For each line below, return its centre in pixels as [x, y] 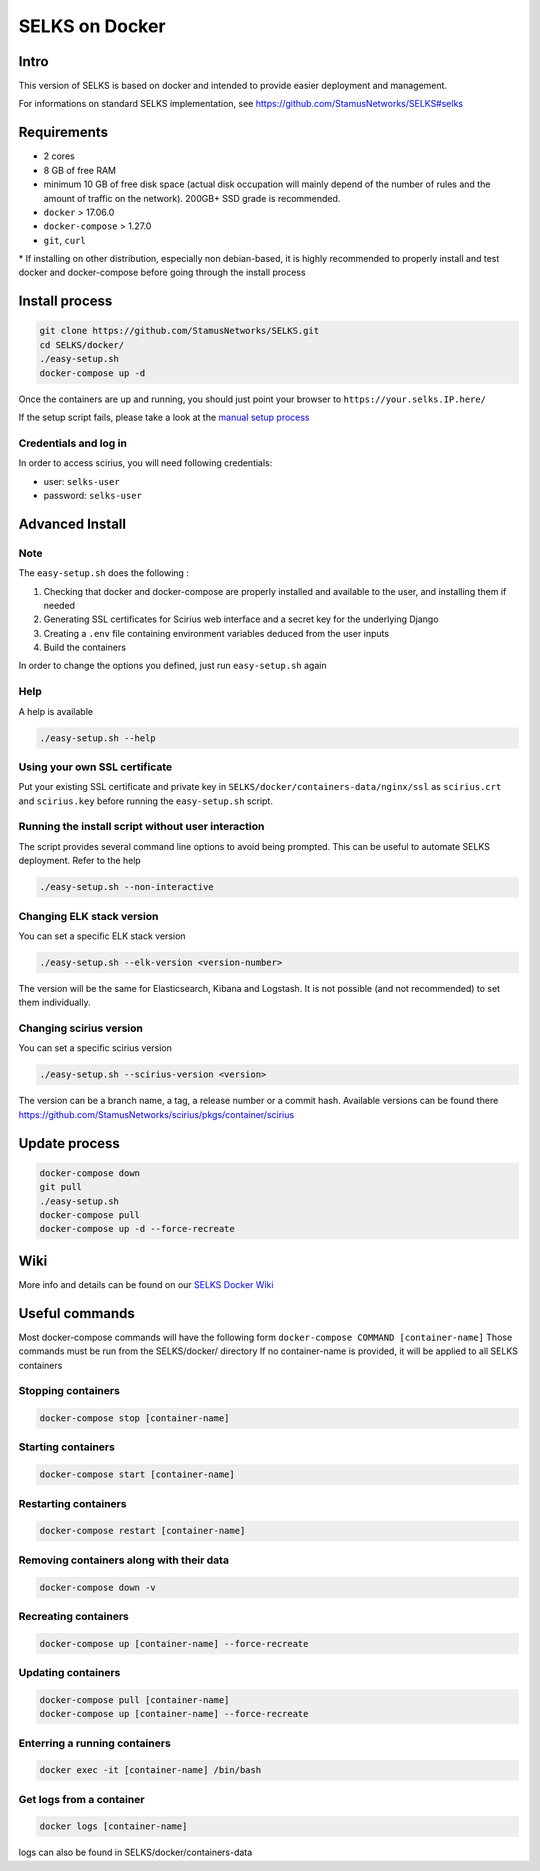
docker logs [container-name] [113, 1826]
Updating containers [69, 1673]
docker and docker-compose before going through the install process [162, 272]
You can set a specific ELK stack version [102, 936]
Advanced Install [72, 523]
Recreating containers [73, 1616]
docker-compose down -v [98, 1587]
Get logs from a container [81, 1799]
